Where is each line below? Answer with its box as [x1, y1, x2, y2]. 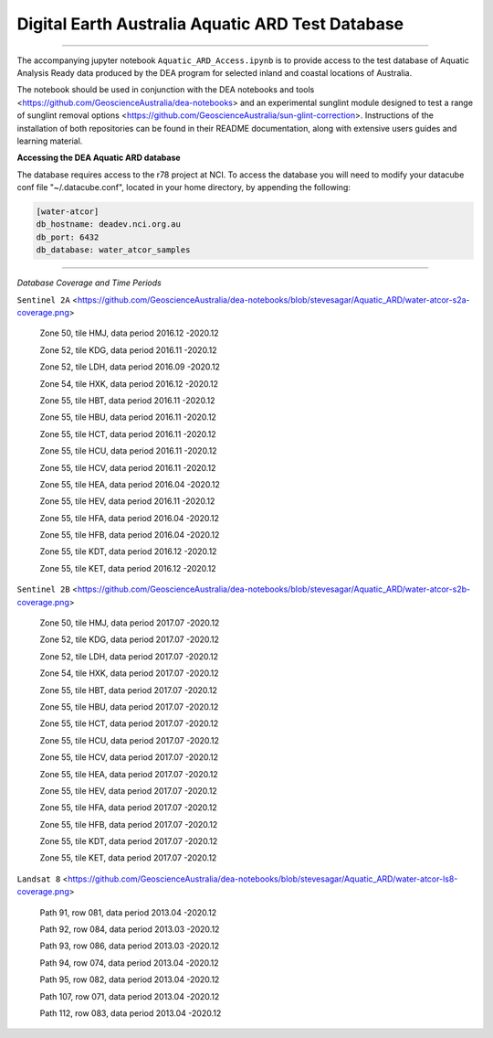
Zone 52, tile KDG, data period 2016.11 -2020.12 [39, 344, 217, 356]
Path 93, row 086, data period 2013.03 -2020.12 [39, 940, 220, 951]
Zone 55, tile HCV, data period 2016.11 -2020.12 [39, 462, 216, 473]
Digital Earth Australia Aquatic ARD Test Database [16, 14, 404, 34]
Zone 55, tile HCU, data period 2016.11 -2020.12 [39, 445, 217, 456]
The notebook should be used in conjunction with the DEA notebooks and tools [16, 84, 315, 95]
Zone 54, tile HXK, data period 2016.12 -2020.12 [39, 378, 219, 389]
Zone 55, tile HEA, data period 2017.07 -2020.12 [39, 768, 218, 779]
